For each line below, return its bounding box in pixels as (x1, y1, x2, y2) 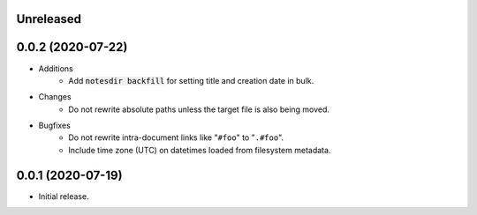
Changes (38, 92, 72, 102)
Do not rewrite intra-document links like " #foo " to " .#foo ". (68, 132, 284, 143)
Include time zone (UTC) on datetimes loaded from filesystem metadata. (68, 145, 331, 155)
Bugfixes (38, 120, 71, 131)
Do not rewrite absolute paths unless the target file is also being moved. (68, 104, 330, 115)
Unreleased (16, 11, 82, 26)
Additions (38, 63, 74, 74)
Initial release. (38, 190, 89, 202)
